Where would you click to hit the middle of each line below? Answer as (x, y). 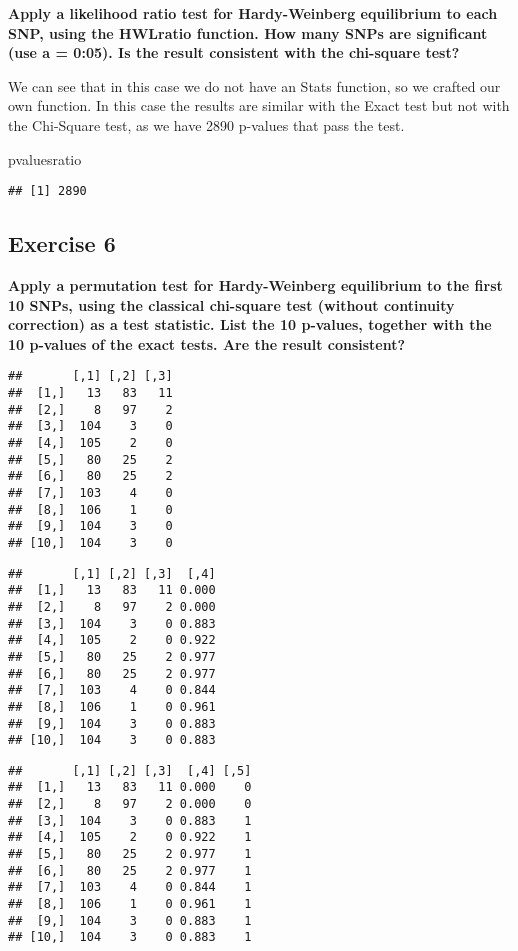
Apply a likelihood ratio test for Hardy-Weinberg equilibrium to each (253, 13)
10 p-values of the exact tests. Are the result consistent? (207, 343)
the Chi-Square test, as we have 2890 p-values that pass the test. (206, 124)
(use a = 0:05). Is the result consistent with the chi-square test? (234, 52)
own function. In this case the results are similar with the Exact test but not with (259, 105)
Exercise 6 (62, 243)
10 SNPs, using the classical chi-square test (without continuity (231, 304)
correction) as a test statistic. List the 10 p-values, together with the (250, 324)
